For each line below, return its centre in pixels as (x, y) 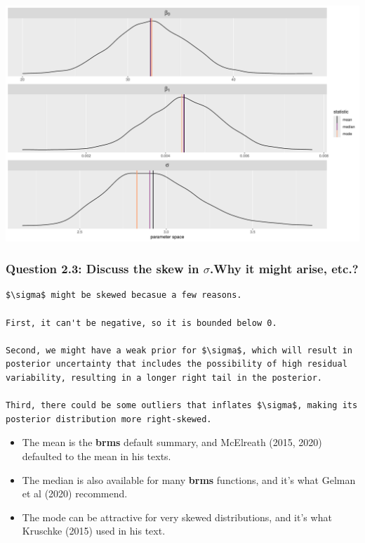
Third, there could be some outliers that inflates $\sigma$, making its (182, 406)
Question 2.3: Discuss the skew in (102, 269)
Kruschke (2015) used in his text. (94, 531)
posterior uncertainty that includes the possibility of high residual (177, 364)
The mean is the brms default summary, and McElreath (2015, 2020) (172, 442)
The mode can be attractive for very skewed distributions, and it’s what (177, 517)
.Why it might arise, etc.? (284, 269)
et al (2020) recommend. (75, 493)
